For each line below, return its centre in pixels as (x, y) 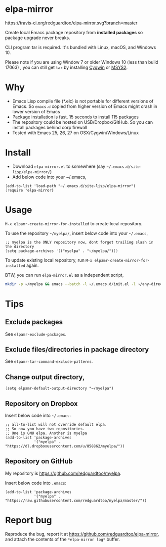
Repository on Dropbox (41, 404)
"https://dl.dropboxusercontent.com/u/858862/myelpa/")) (65, 447)
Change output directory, (45, 377)
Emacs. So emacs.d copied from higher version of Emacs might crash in (85, 106)
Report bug (29, 520)
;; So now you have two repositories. (45, 429)
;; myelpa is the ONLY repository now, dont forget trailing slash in (79, 242)
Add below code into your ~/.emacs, (49, 177)
